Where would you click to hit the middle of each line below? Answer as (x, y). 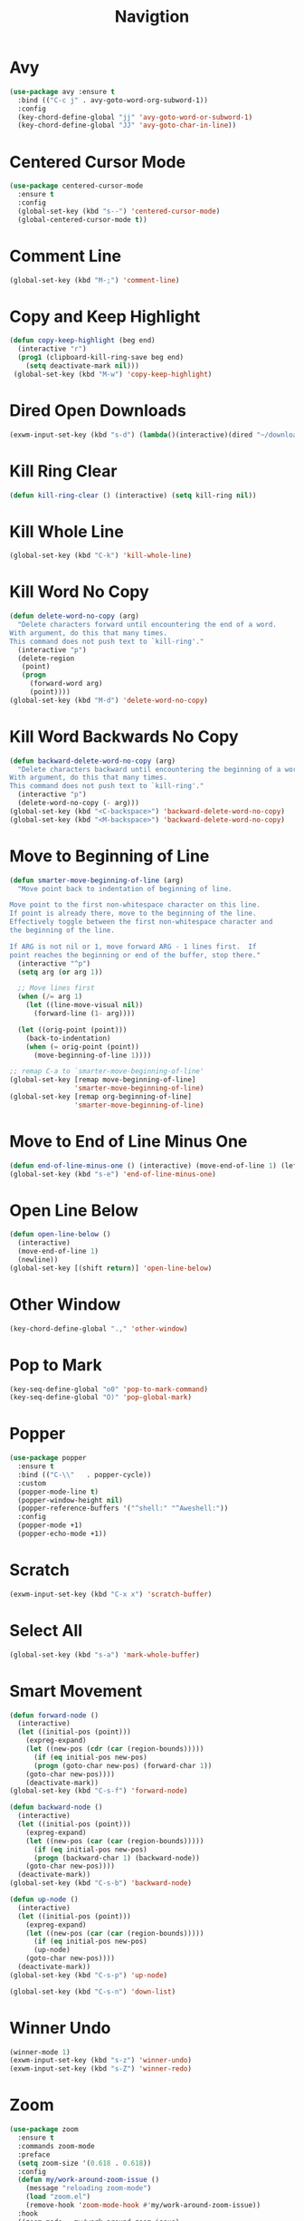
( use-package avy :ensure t (62, 91)
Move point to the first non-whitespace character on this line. (135, 905)
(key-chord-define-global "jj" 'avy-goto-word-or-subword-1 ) (135, 117)
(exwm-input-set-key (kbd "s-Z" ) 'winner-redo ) (101, 2069)
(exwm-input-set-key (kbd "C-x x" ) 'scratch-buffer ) (111, 1594)
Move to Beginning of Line (109, 856)
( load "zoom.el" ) (58, 2197)
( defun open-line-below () (60, 1235)
